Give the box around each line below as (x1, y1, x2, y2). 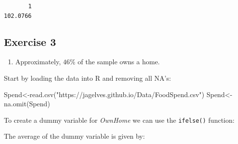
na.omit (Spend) (4, 99, 50, 109)
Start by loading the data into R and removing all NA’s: (4, 72, 171, 83)
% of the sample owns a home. (70, 57, 160, 67)
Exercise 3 (4, 34, 56, 49)
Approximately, (15, 57, 61, 67)
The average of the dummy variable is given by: (4, 131, 145, 141)
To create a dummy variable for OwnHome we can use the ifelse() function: (4, 115, 235, 125)
